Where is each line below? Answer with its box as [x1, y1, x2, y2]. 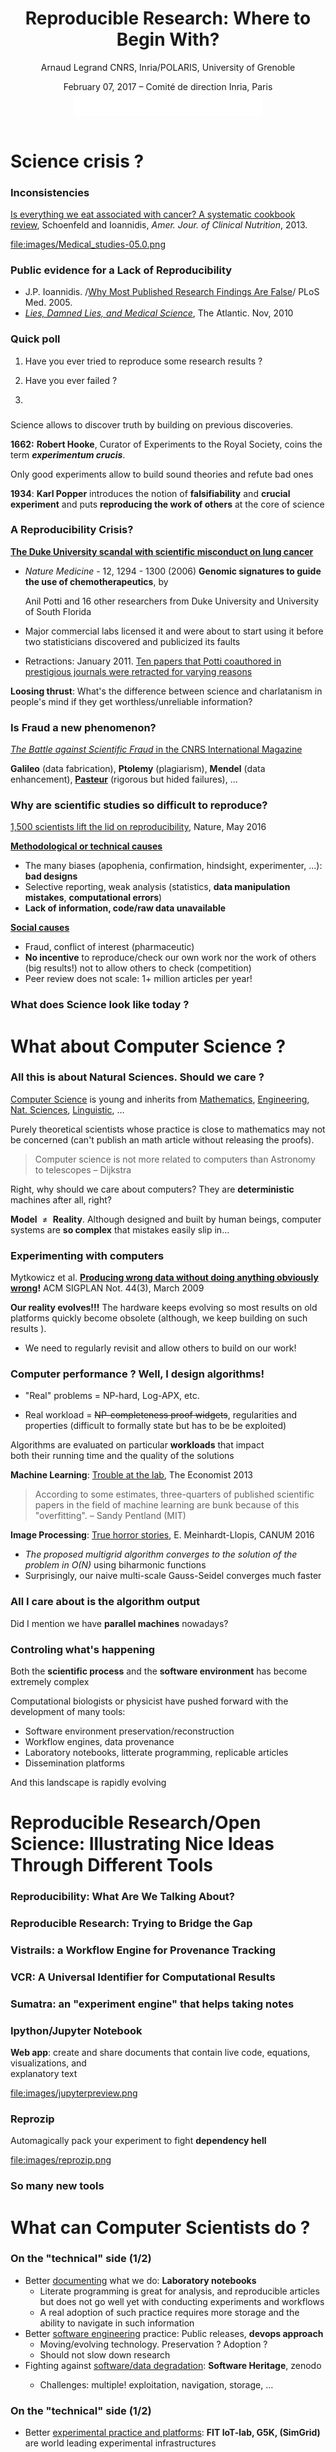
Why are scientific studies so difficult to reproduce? [10, 798, 268, 812]
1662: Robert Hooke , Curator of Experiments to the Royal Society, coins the [10, 438, 323, 450]
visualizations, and [10, 2057, 87, 2069]
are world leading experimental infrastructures [24, 2437, 217, 2449]
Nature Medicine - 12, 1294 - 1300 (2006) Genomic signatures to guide [24, 565, 322, 577]
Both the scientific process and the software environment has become [10, 1665, 308, 1677]
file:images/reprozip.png [10, 2154, 112, 2166]
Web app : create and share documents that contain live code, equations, [10, 2047, 311, 2059]
